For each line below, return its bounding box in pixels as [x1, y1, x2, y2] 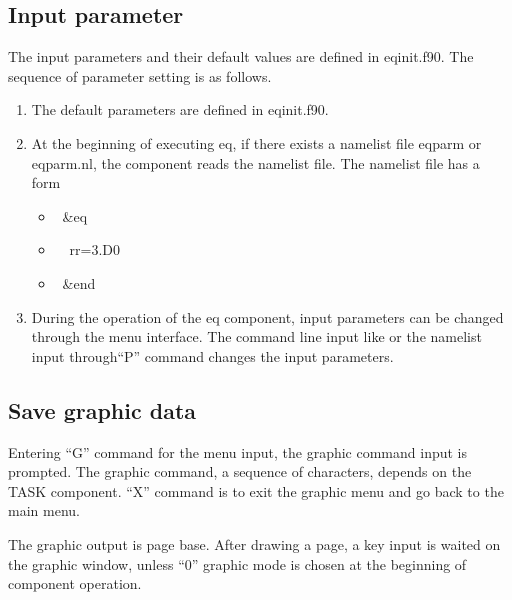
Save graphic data [8, 394, 197, 425]
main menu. [8, 500, 80, 521]
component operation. [8, 573, 142, 594]
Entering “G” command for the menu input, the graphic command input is [8, 441, 468, 462]
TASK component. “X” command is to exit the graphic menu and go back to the [8, 480, 504, 501]
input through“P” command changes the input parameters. [31, 345, 394, 366]
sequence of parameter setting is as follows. [8, 65, 272, 86]
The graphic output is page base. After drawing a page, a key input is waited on [8, 533, 501, 554]
